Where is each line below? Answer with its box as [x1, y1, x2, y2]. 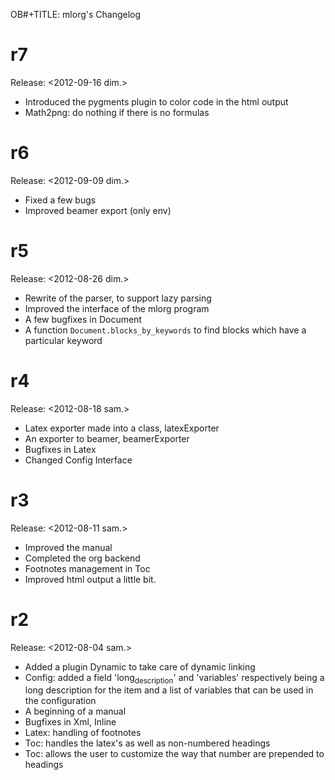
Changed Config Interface [24, 454, 133, 466]
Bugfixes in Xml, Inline [24, 716, 117, 728]
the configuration [24, 695, 97, 707]
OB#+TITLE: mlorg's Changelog [10, 9, 142, 20]
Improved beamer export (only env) [24, 204, 172, 216]
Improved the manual [24, 541, 113, 553]
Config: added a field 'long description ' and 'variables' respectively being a [24, 671, 325, 686]
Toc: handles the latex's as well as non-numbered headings [24, 737, 271, 749]
